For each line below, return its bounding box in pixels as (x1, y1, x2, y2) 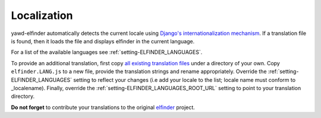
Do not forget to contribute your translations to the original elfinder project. (11, 104, 196, 111)
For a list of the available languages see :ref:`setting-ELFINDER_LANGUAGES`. (11, 49, 203, 56)
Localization (11, 9, 73, 22)
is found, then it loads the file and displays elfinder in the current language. (11, 37, 195, 44)
